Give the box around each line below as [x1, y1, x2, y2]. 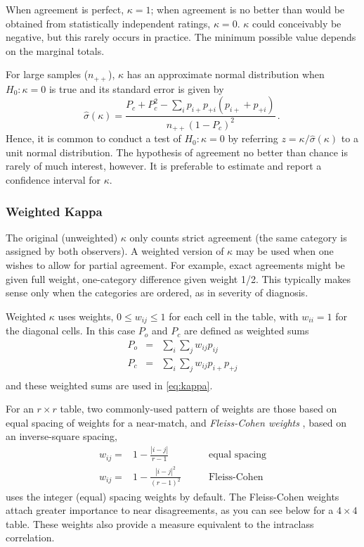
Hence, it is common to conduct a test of [6, 131, 181, 146]
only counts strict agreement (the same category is [129, 230, 347, 244]
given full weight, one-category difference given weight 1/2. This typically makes [6, 271, 351, 286]
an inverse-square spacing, [6, 429, 117, 444]
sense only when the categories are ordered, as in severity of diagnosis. [6, 285, 308, 300]
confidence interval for [6, 172, 101, 187]
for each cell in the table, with [169, 308, 299, 323]
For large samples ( [6, 67, 89, 82]
